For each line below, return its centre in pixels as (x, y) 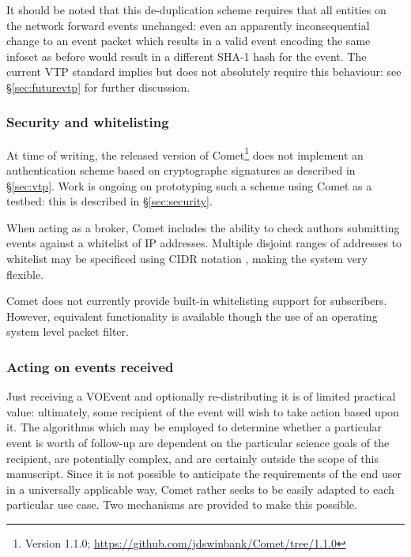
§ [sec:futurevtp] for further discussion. (98, 87)
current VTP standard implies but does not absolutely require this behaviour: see (204, 72)
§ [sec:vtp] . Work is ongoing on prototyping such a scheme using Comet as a (189, 185)
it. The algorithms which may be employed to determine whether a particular (194, 427)
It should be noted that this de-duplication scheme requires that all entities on (196, 9)
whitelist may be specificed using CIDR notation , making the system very (187, 258)
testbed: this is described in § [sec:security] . (109, 201)
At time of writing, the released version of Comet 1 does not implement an (185, 153)
